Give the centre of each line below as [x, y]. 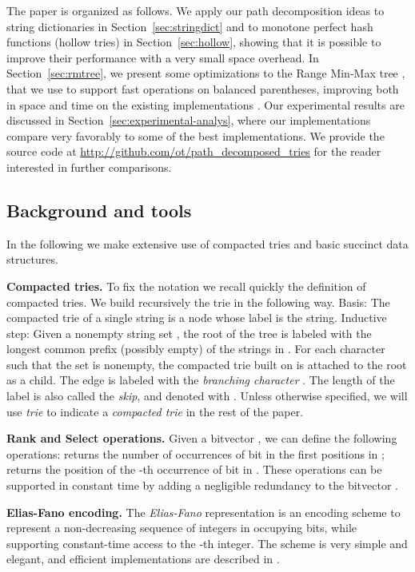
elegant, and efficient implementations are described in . [143, 559]
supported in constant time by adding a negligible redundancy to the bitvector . [202, 485]
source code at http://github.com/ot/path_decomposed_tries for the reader [194, 151]
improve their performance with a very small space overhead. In [163, 57]
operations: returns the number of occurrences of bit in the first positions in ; [196, 453]
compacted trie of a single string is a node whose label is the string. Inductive [197, 318]
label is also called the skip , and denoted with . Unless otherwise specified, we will [207, 396]
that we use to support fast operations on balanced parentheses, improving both [203, 88]
